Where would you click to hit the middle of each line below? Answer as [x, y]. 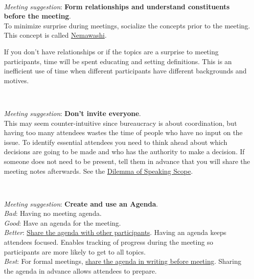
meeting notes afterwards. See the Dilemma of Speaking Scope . [98, 171]
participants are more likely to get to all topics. [75, 251]
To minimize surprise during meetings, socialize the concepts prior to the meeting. [127, 25]
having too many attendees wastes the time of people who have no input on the [123, 132]
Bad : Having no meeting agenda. [53, 213]
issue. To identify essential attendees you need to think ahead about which [116, 142]
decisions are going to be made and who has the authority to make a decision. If [124, 151]
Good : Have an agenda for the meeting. [62, 222]
